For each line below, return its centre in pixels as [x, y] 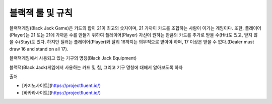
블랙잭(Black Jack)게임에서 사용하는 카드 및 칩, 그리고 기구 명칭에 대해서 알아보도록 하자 [96, 67]
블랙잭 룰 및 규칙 [41, 13]
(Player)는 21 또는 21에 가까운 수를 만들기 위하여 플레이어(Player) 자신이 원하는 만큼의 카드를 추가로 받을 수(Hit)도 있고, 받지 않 [133, 34]
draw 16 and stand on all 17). [39, 49]
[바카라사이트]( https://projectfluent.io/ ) [61, 92]
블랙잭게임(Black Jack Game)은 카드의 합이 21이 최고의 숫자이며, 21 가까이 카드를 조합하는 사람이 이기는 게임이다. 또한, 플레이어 [135, 28]
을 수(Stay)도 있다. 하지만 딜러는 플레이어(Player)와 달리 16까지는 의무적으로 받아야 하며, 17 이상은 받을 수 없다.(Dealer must [132, 42]
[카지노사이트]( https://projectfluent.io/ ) [61, 85]
